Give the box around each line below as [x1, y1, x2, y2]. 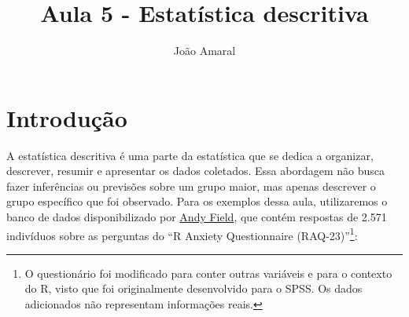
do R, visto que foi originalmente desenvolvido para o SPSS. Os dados [24, 280, 363, 297]
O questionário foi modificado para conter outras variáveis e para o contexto [24, 264, 392, 281]
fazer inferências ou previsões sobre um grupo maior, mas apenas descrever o [6, 177, 376, 194]
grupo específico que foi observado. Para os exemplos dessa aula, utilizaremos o [6, 193, 388, 210]
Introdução [6, 101, 127, 133]
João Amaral [173, 42, 236, 59]
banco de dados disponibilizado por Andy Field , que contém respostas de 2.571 [6, 209, 387, 225]
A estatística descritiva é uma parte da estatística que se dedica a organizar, [6, 147, 374, 163]
